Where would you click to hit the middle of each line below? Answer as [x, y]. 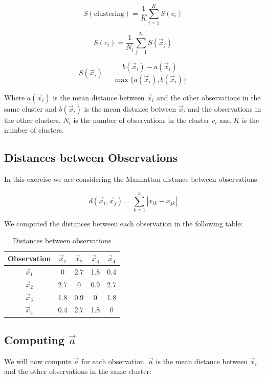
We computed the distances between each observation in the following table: [124, 223]
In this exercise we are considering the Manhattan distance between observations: [132, 179]
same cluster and [30, 108]
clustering [109, 14]
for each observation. [114, 361]
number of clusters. [34, 130]
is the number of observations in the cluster [141, 120]
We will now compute [38, 361]
